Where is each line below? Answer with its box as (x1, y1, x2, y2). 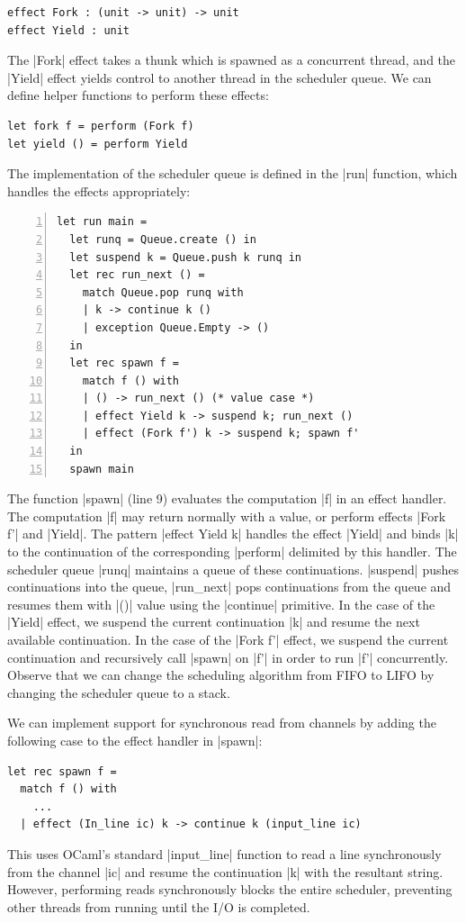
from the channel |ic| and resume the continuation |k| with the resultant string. (7, 862, 444, 881)
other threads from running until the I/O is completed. (7, 897, 310, 916)
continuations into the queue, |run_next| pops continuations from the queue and (7, 577, 452, 596)
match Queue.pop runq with (82, 285, 244, 299)
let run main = (57, 215, 148, 229)
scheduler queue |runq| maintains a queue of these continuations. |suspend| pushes (7, 559, 459, 578)
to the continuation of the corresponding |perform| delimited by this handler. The (7, 542, 457, 561)
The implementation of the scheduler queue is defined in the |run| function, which (7, 164, 458, 183)
